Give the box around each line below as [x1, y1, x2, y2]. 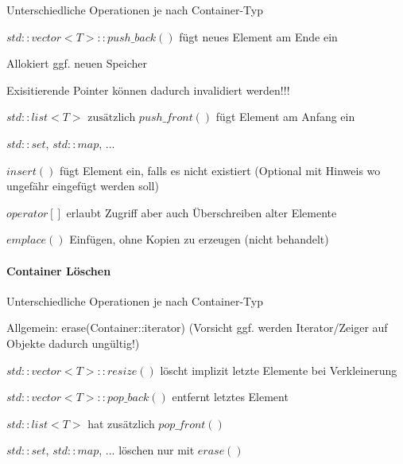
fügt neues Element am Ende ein [179, 28, 338, 45]
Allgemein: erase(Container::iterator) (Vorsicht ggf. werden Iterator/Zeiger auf [6, 319, 388, 336]
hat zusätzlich [87, 415, 155, 431]
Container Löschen [6, 262, 111, 279]
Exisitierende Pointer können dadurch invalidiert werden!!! [6, 81, 290, 98]
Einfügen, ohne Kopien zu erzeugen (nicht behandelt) [69, 231, 329, 248]
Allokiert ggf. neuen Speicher [6, 55, 148, 72]
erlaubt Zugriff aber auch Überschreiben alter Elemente [66, 204, 337, 220]
